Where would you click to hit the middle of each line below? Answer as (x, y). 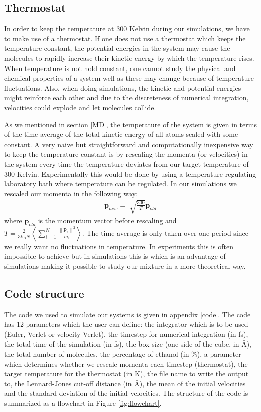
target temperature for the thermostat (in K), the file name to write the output (126, 373)
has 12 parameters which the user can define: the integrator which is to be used (126, 324)
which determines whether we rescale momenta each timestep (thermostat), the (126, 363)
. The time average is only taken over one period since (165, 232)
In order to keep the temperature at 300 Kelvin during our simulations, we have (127, 28)
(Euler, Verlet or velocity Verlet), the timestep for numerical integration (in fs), (126, 334)
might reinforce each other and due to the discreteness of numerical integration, (126, 97)
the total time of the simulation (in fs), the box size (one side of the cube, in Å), (128, 344)
